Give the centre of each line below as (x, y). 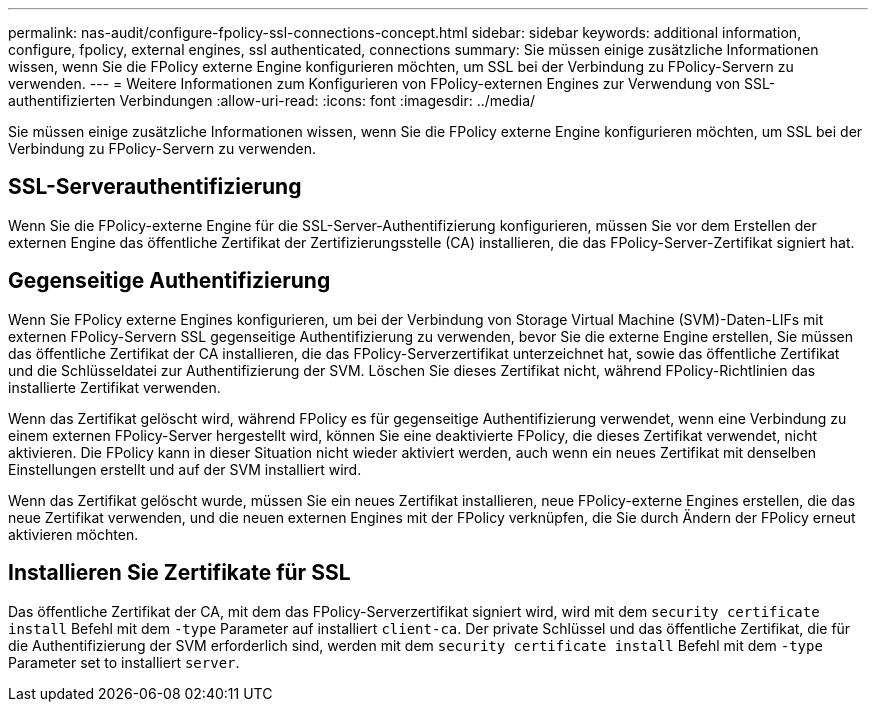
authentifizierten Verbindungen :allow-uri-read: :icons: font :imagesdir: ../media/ (272, 100)
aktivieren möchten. (73, 534)
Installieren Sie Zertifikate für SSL (179, 573)
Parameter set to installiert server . (124, 662)
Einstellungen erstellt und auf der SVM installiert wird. (185, 469)
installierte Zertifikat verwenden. (114, 387)
